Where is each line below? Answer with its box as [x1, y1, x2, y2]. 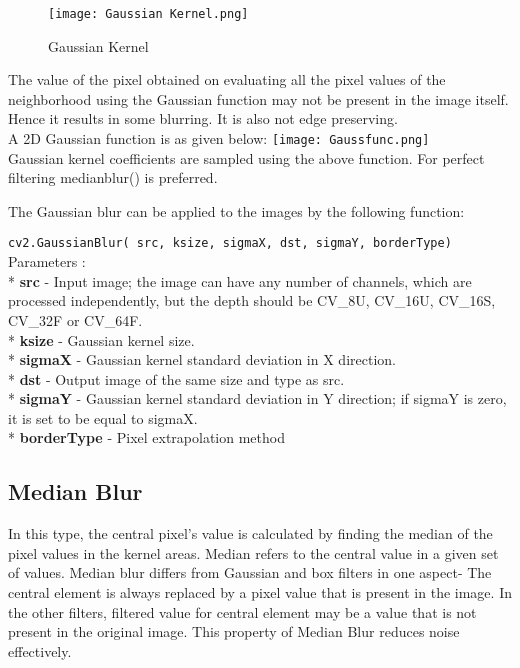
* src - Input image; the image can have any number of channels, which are [8, 270, 472, 291]
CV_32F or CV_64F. [8, 309, 143, 330]
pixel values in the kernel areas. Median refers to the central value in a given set [8, 542, 499, 563]
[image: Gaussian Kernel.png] [48, 7, 249, 21]
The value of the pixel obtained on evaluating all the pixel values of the [8, 69, 446, 90]
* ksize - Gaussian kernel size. [8, 329, 195, 350]
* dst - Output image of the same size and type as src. [8, 368, 345, 389]
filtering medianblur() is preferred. [8, 167, 218, 188]
